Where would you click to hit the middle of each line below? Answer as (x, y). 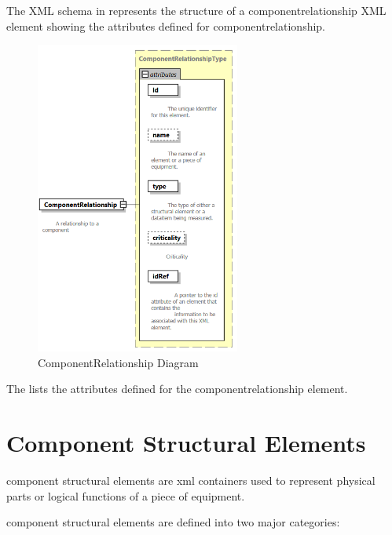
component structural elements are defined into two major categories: (173, 522)
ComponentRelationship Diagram (118, 362)
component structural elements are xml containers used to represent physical (191, 480)
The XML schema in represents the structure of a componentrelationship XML (196, 10)
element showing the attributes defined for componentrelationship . (166, 25)
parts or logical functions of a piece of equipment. (126, 495)
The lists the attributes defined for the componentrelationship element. (177, 389)
